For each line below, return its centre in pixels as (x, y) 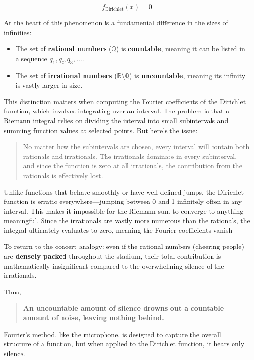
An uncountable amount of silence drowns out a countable (124, 308)
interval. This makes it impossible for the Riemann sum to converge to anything (124, 211)
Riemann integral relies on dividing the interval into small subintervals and (116, 120)
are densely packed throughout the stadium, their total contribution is (113, 256)
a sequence (31, 58)
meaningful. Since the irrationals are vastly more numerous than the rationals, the (127, 220)
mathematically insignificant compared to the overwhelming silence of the (114, 265)
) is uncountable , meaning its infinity (187, 75)
